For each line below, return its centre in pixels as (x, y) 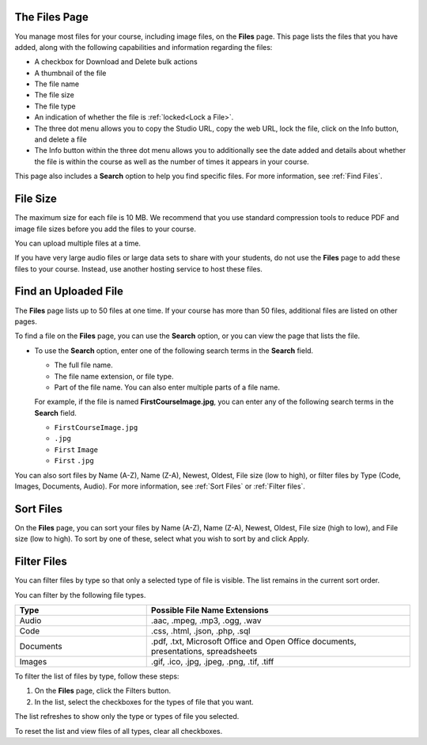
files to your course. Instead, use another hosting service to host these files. (138, 268)
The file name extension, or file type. (114, 376)
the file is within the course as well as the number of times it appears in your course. (172, 162)
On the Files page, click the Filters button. (103, 691)
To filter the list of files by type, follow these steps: (97, 676)
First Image (76, 450)
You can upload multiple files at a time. (78, 243)
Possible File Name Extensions (210, 610)
